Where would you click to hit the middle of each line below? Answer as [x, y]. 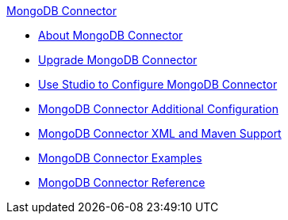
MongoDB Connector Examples [120, 158]
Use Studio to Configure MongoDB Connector [158, 84]
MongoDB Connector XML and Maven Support [160, 133]
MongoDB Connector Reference [122, 182]
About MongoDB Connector [111, 35]
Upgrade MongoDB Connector [118, 60]
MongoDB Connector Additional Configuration [158, 109]
